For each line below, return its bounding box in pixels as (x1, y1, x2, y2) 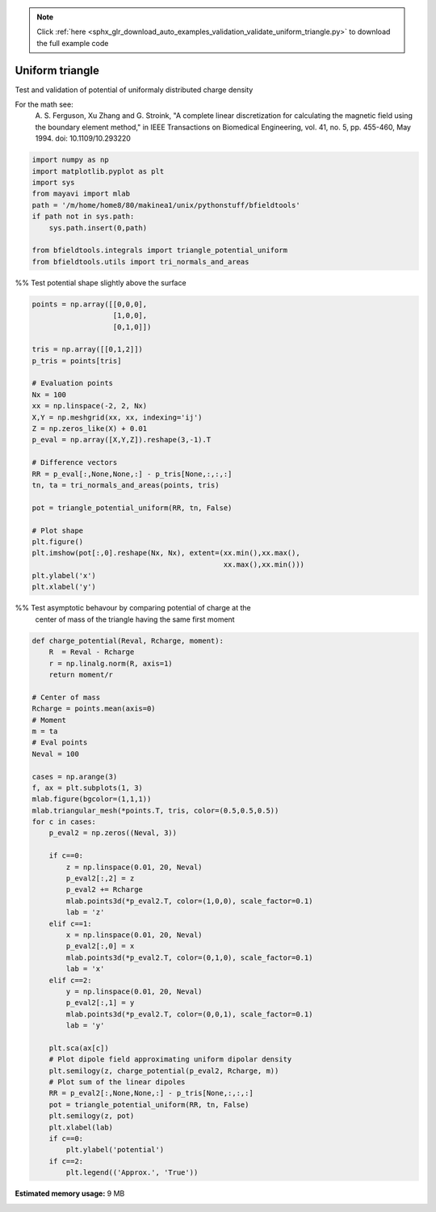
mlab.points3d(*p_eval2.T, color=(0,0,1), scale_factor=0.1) (65, 1009, 313, 1019)
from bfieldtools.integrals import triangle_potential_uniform (31, 246, 288, 255)
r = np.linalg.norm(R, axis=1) (48, 659, 173, 668)
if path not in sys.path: (31, 212, 135, 222)
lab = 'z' (65, 908, 105, 917)
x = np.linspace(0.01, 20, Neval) (65, 931, 203, 940)
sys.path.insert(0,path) (48, 223, 148, 232)
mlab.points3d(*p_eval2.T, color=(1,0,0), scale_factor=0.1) (65, 896, 313, 906)
